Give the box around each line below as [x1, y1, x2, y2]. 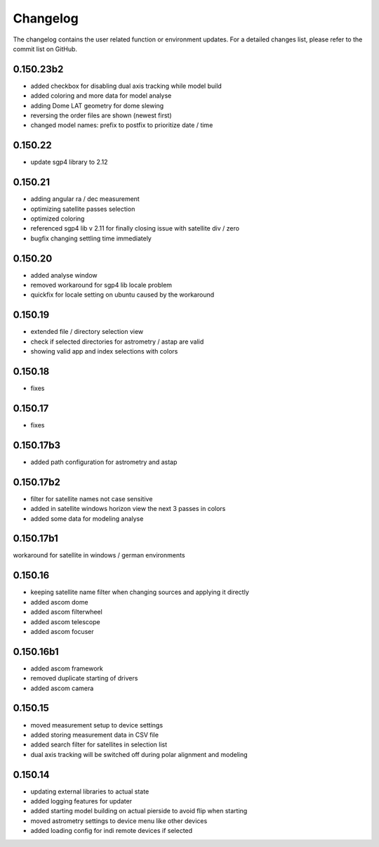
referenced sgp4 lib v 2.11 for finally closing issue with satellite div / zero [30, 224, 240, 233]
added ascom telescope [30, 617, 101, 626]
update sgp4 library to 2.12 [30, 158, 108, 167]
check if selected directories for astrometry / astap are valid [30, 337, 204, 346]
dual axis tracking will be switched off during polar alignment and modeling [30, 750, 248, 758]
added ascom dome [30, 597, 88, 606]
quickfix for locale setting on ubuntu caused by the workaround [30, 290, 215, 299]
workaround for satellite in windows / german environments [13, 551, 185, 560]
